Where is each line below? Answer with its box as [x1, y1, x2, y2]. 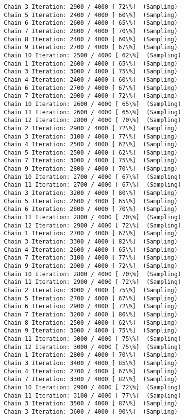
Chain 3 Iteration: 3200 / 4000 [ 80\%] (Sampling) [4, 190, 178, 197]
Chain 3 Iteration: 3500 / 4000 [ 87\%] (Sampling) [4, 400, 178, 407]
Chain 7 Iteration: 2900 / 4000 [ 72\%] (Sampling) [4, 92, 178, 100]
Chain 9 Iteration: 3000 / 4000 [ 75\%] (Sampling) [4, 327, 178, 334]
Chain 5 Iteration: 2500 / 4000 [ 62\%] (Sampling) [4, 149, 178, 156]
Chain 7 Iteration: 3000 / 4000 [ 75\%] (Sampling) [4, 157, 178, 164]
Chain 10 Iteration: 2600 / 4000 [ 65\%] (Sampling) [4, 100, 182, 107]
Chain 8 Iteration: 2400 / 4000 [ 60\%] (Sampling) [4, 35, 178, 43]
